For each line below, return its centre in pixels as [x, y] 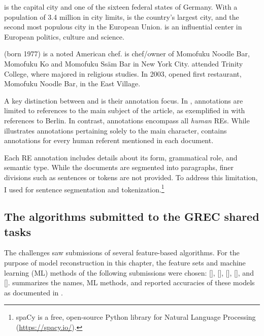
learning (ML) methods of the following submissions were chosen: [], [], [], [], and [129, 272]
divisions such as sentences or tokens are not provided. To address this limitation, [131, 177]
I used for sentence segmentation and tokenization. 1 [84, 188]
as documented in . [34, 292]
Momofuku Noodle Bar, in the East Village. [72, 83]
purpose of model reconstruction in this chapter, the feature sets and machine [125, 262]
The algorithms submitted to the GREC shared [132, 216]
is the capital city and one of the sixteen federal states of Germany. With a [121, 7]
